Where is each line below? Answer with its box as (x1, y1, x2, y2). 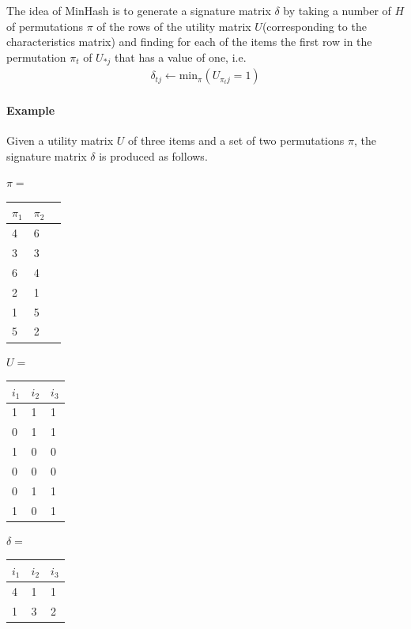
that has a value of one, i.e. (115, 48, 247, 65)
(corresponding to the (262, 17, 367, 34)
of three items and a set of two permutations (127, 132, 345, 149)
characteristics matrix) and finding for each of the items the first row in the (6, 33, 372, 50)
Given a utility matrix (6, 132, 114, 149)
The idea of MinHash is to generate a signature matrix (6, 2, 271, 18)
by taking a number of (283, 2, 391, 18)
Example (6, 101, 55, 118)
